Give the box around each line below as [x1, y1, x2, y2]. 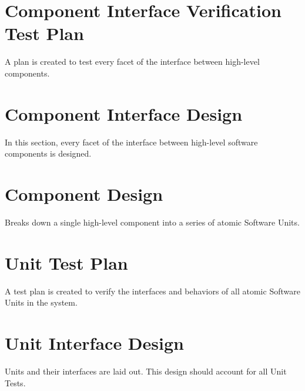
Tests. [5, 376, 26, 389]
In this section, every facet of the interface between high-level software [5, 135, 258, 148]
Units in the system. [5, 296, 78, 309]
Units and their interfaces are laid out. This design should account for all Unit [5, 365, 287, 377]
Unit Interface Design [5, 331, 184, 355]
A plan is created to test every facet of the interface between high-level [5, 55, 260, 68]
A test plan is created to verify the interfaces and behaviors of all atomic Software [5, 284, 300, 297]
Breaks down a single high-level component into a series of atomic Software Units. [5, 216, 300, 228]
